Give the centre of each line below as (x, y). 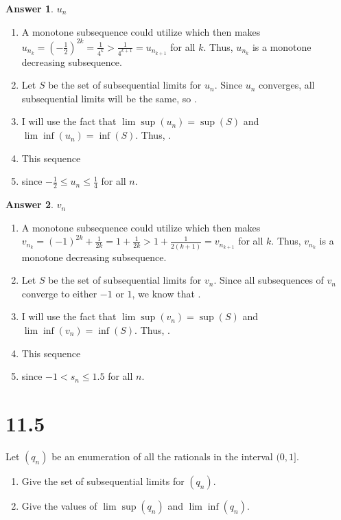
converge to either (59, 293)
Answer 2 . (30, 204)
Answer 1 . (30, 8)
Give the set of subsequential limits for (103, 481)
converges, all (287, 85)
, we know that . (166, 293)
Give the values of (59, 505)
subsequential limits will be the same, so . (109, 98)
